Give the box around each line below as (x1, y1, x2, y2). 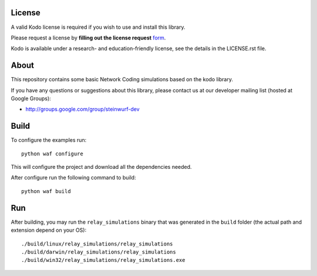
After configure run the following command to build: (11, 174, 136, 181)
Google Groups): (11, 95, 51, 102)
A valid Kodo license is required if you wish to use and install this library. (11, 24, 186, 31)
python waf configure (21, 150, 83, 157)
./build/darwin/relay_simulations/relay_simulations (21, 248, 176, 255)
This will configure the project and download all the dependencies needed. (11, 164, 192, 171)
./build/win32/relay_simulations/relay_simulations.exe (21, 257, 186, 264)
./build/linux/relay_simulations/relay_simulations (21, 240, 173, 247)
